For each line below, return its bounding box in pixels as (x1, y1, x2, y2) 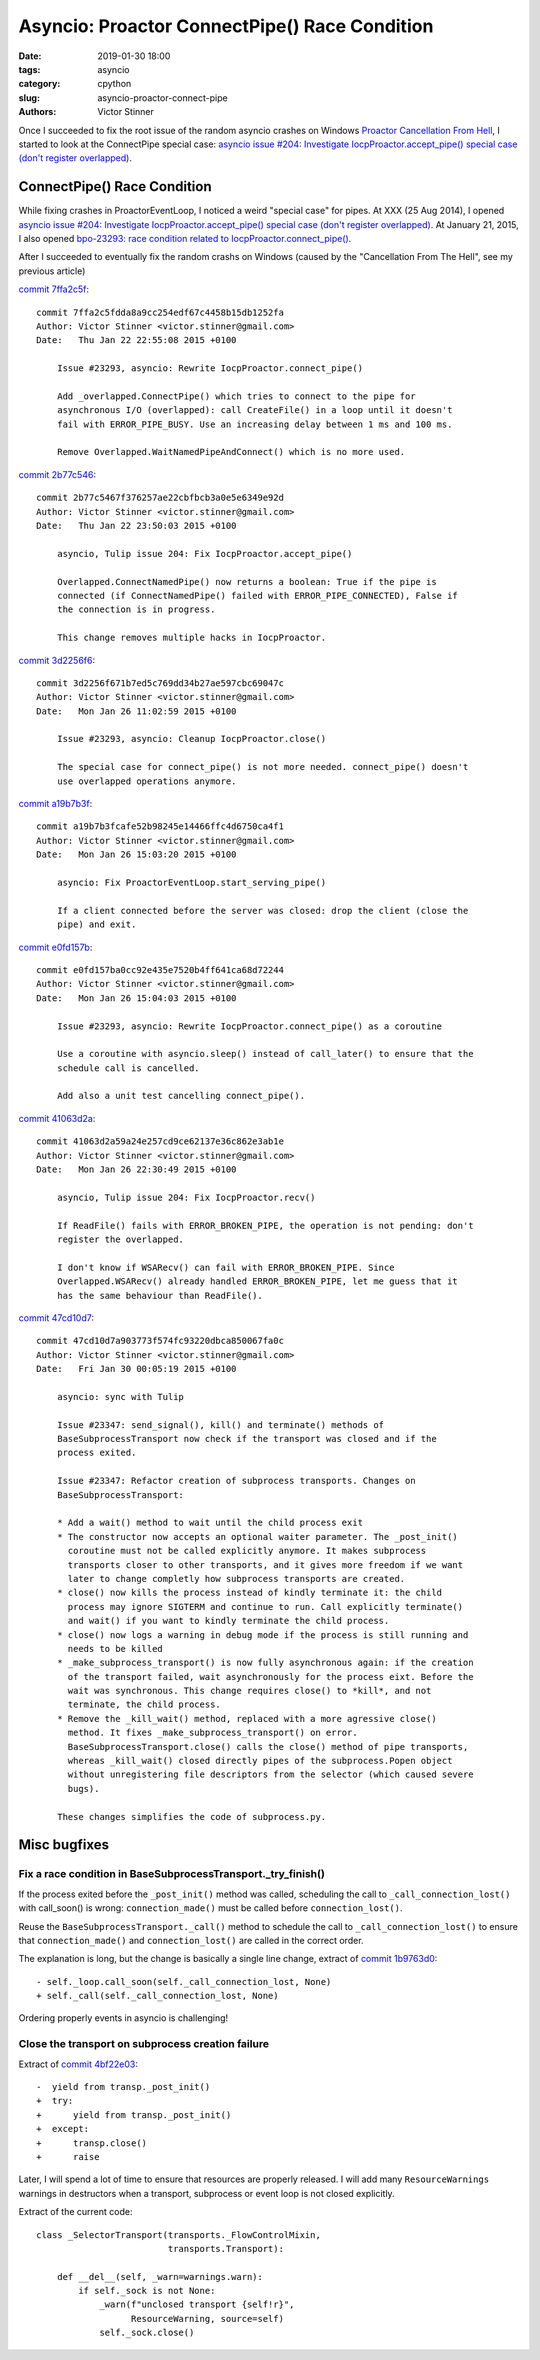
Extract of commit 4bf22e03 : (18, 2058, 139, 2070)
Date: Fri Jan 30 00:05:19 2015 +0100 (36, 1363, 237, 1375)
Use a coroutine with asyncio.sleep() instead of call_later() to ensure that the (56, 1048, 474, 1060)
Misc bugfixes (18, 1836, 110, 1854)
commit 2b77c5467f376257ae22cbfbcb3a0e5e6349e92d (36, 492, 285, 504)
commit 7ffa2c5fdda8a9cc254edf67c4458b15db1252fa (36, 306, 285, 318)
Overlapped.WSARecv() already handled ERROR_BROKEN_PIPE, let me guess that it (56, 1276, 459, 1287)
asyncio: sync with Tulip (56, 1391, 185, 1402)
